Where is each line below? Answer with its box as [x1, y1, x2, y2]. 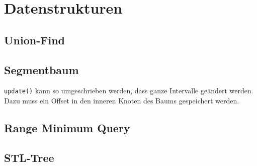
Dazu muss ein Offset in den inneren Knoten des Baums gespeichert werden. [4, 95, 239, 106]
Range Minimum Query [4, 120, 130, 135]
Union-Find [4, 32, 65, 47]
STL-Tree [4, 149, 54, 165]
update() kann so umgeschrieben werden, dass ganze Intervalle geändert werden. [4, 85, 253, 96]
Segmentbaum [4, 62, 79, 77]
